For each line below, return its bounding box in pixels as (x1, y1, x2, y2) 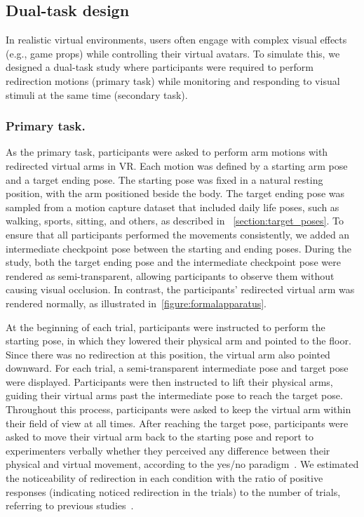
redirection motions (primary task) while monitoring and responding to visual (6, 73, 340, 88)
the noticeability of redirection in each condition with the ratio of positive (6, 471, 323, 485)
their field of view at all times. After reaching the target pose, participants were (6, 415, 349, 430)
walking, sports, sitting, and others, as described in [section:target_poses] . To (6, 213, 344, 228)
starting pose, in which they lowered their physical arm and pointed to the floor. (6, 333, 351, 348)
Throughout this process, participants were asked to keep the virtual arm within (6, 402, 351, 417)
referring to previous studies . (6, 498, 134, 513)
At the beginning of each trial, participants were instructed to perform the (6, 319, 325, 334)
